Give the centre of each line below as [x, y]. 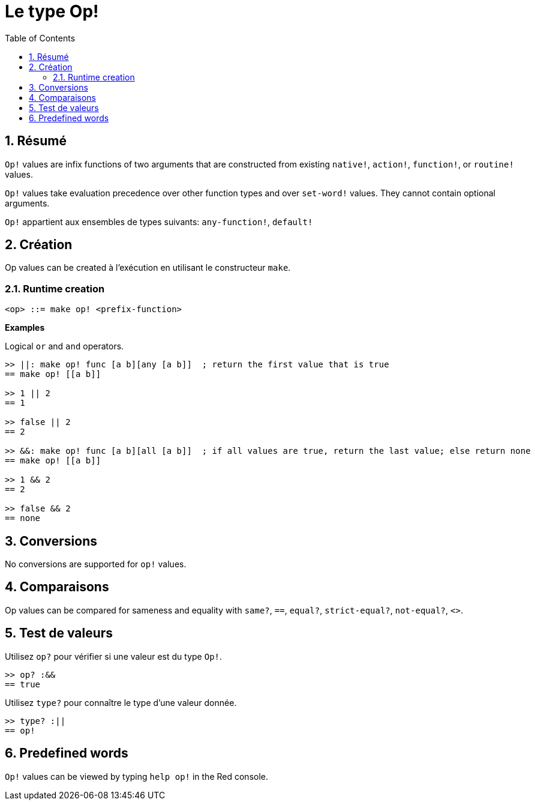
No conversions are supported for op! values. [96, 564]
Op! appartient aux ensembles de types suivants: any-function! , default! [159, 222]
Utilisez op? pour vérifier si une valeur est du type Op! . [114, 656]
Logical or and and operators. [64, 346]
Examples [25, 328]
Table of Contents [40, 38]
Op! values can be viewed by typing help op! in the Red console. [137, 776]
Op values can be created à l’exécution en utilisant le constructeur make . [148, 268]
